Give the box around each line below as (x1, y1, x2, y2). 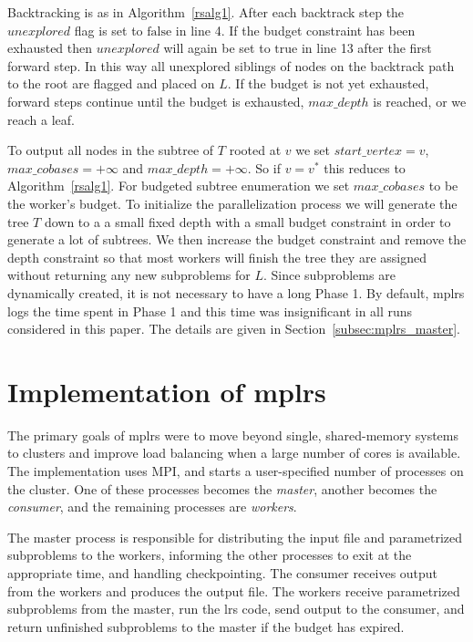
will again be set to (163, 38, 271, 57)
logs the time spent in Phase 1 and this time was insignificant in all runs (7, 301, 413, 320)
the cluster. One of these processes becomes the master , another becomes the (7, 479, 437, 498)
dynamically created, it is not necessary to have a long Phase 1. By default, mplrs (7, 283, 465, 302)
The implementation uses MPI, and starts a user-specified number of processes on (7, 461, 464, 480)
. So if (247, 158, 281, 177)
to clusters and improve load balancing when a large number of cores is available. (7, 443, 461, 462)
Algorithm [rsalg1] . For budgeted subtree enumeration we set (7, 176, 350, 195)
